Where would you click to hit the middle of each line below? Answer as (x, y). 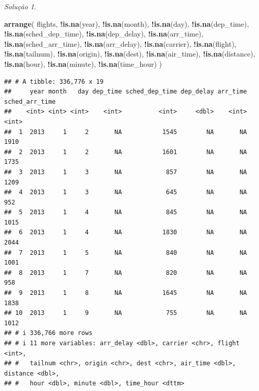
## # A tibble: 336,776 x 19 (54, 81)
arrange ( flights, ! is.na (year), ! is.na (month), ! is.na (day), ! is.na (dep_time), (127, 23)
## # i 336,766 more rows (48, 333)
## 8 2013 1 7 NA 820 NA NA (126, 273)
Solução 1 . (20, 6)
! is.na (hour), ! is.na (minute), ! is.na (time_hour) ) (83, 63)
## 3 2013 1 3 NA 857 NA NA (126, 172)
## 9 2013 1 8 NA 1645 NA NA (126, 293)
